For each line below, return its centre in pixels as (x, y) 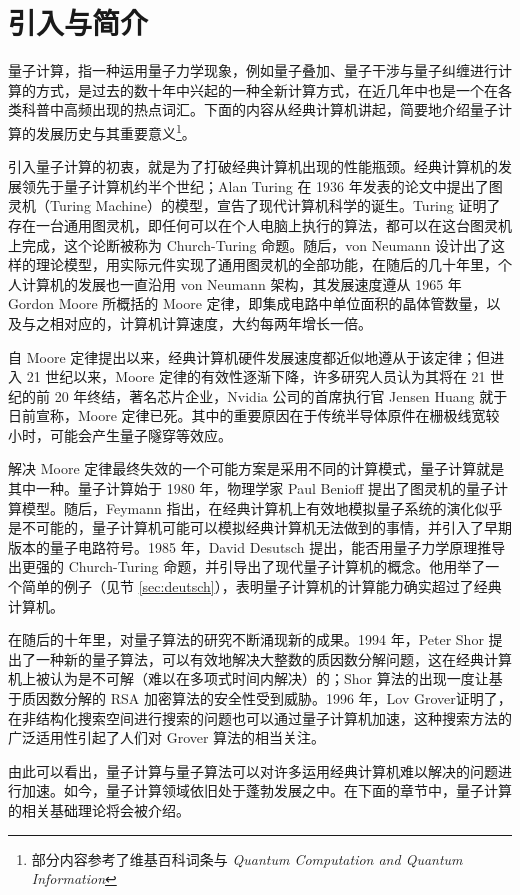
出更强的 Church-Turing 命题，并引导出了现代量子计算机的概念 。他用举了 (247, 566)
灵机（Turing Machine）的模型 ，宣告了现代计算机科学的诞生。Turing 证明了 (254, 205)
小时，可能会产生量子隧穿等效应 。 (120, 434)
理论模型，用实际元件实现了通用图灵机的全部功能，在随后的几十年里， (266, 264)
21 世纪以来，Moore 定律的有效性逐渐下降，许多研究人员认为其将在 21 (256, 376)
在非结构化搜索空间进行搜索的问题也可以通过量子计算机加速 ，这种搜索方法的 (260, 717)
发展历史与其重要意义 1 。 (115, 131)
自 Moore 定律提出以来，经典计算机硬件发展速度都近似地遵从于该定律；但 (249, 356)
